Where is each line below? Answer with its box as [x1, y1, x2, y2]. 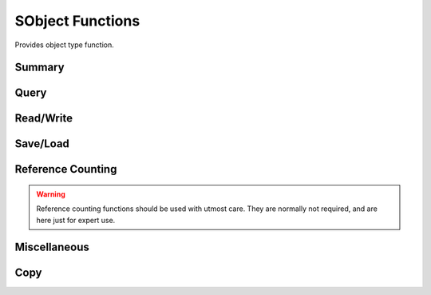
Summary [14, 61, 65, 74]
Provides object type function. [14, 40, 115, 50]
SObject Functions [14, 12, 140, 30]
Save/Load [14, 137, 69, 151]
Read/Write [14, 112, 73, 126]
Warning [36, 189, 65, 199]
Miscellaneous [14, 240, 89, 253]
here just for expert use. [36, 215, 116, 225]
